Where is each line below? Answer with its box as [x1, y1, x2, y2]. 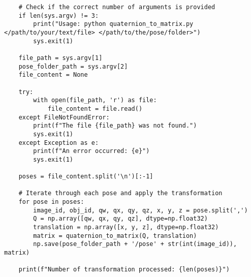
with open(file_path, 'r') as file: [33, 97, 157, 104]
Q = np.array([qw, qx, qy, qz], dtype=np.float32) [33, 215, 208, 223]
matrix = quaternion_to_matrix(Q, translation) [33, 232, 197, 239]
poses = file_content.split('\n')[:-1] [18, 173, 153, 180]
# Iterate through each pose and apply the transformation [18, 190, 223, 197]
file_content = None [18, 71, 88, 79]
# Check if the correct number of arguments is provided [18, 4, 215, 11]
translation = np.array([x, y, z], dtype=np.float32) [33, 224, 219, 231]
